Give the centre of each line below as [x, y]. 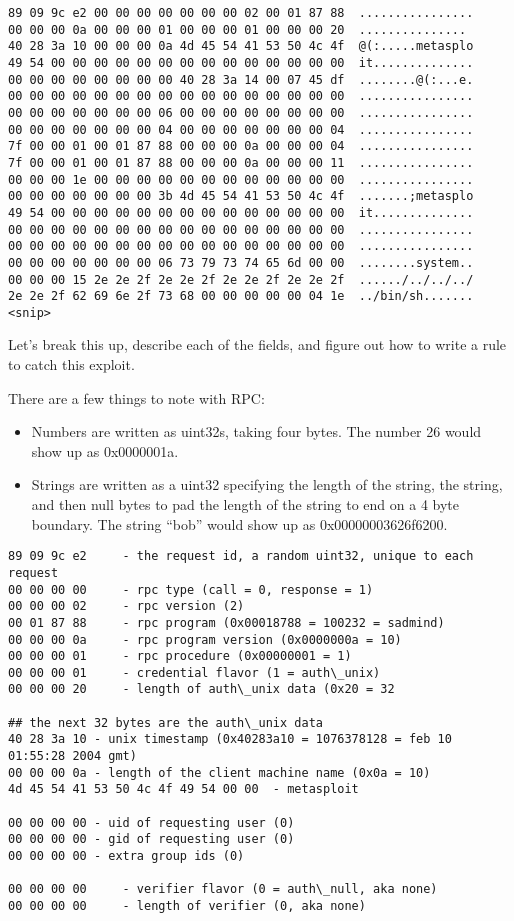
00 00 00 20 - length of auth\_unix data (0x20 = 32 [201, 689]
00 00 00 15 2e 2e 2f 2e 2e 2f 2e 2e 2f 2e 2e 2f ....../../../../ [241, 279]
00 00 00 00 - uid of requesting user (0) [151, 822]
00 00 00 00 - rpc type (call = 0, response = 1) [191, 589]
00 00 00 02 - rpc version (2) [126, 606]
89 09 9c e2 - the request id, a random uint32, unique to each [241, 556]
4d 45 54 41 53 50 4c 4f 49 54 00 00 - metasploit [183, 789]
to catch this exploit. [71, 364]
